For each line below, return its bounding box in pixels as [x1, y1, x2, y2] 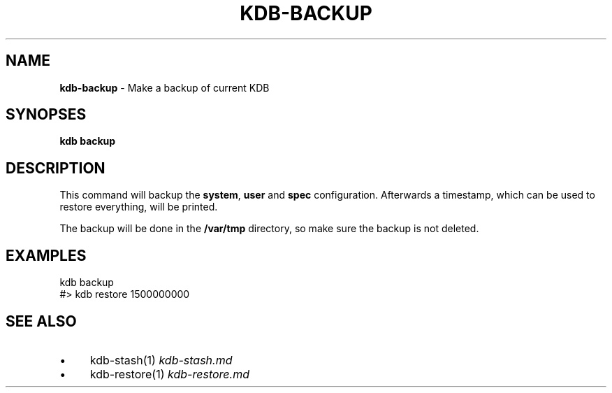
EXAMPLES [6, 246, 87, 264]
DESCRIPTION [6, 159, 105, 177]
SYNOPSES [6, 106, 87, 124]
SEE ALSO [6, 312, 77, 330]
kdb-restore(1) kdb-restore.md [89, 366, 249, 381]
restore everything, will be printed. [59, 201, 218, 213]
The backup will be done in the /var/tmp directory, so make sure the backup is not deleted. [59, 222, 479, 235]
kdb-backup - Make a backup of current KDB [59, 81, 270, 94]
